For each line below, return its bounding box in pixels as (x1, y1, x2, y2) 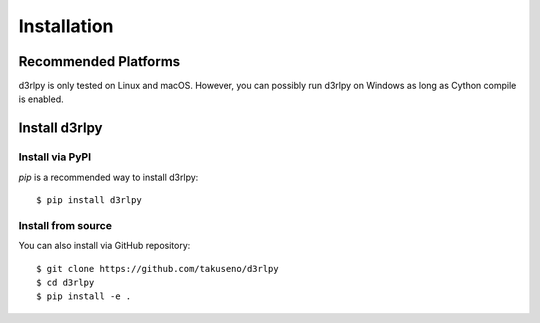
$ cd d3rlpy (36, 276, 95, 288)
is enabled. (18, 93, 64, 105)
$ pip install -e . (36, 291, 132, 302)
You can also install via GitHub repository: (18, 240, 191, 252)
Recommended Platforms (18, 53, 181, 70)
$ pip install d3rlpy (36, 195, 142, 205)
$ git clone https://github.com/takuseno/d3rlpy (36, 263, 279, 274)
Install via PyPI (18, 150, 92, 164)
